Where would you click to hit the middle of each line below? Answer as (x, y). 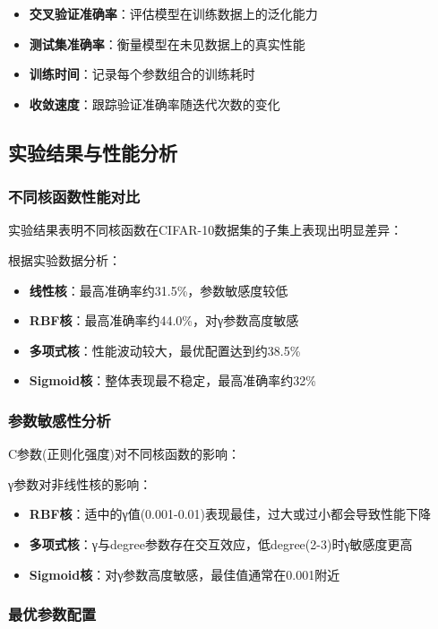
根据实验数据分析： (64, 259)
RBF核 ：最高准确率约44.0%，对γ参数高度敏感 (164, 320)
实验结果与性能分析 (93, 152)
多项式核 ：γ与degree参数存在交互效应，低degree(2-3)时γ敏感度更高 (221, 543)
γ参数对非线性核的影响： (80, 483)
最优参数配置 (52, 614)
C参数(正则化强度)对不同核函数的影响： (124, 454)
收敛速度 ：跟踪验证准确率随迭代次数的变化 (155, 103)
